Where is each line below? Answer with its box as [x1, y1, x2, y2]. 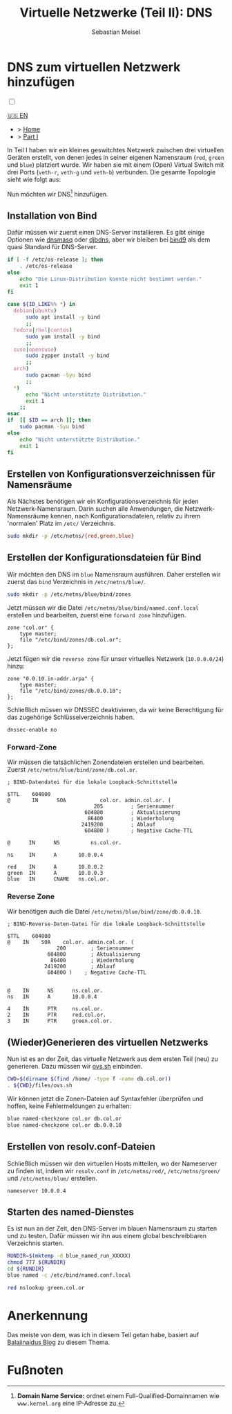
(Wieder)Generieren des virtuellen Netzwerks [7, 1036, 209, 1048]
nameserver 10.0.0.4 [7, 1187, 67, 1195]
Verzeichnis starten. [7, 1239, 64, 1247]
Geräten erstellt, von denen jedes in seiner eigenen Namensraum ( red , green [7, 153, 224, 161]
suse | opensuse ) [13, 346, 57, 353]
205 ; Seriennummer [93, 803, 175, 810]
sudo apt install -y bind [25, 314, 100, 321]
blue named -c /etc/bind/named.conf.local [7, 1271, 131, 1278]
